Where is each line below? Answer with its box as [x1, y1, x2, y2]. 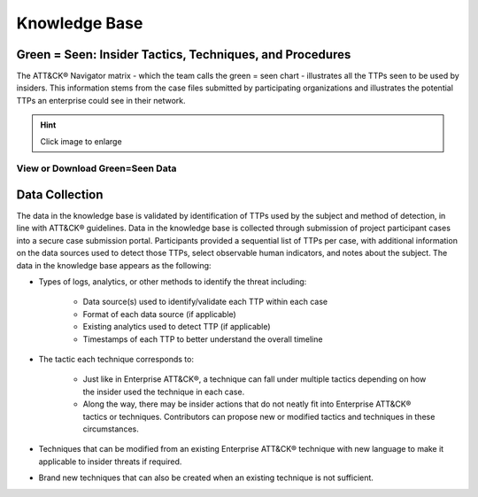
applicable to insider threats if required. [38, 456, 182, 467]
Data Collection [16, 187, 104, 202]
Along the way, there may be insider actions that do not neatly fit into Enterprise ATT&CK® [82, 399, 412, 409]
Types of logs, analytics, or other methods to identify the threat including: [38, 276, 307, 287]
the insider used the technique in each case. [82, 386, 245, 397]
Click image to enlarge [40, 136, 123, 146]
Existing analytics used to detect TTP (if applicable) [82, 322, 271, 332]
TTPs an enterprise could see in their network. [16, 95, 186, 105]
